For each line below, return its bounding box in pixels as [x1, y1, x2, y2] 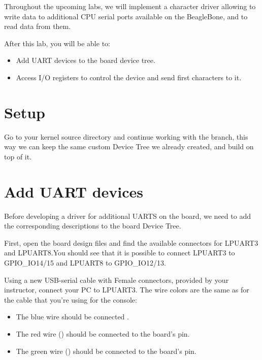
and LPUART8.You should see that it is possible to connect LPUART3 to [4, 247, 235, 258]
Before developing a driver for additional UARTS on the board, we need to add [4, 210, 251, 221]
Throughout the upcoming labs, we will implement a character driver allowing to [4, 1, 256, 11]
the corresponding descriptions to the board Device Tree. [4, 220, 181, 231]
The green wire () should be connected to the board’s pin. [16, 345, 196, 356]
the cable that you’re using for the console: [4, 294, 137, 305]
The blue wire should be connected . [16, 311, 129, 322]
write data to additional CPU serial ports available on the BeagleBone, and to [4, 11, 248, 21]
